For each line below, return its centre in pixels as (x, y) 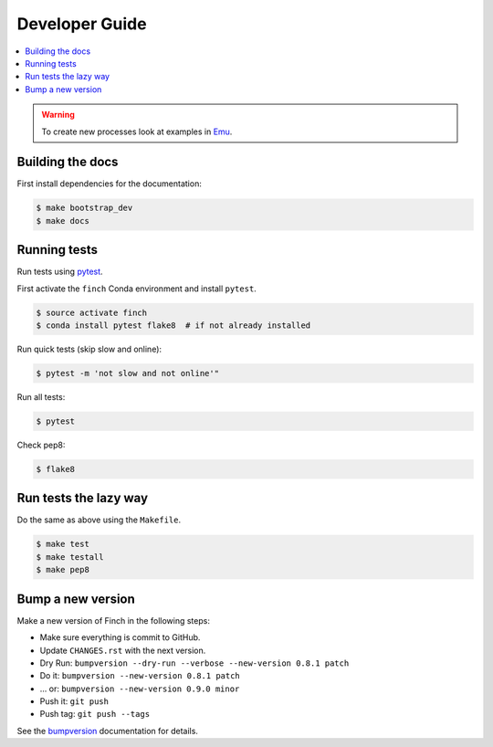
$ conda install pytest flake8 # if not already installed (173, 326)
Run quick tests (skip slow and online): (89, 349)
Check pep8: (41, 445)
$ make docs (63, 221)
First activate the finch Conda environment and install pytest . (137, 289)
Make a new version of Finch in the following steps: (113, 620)
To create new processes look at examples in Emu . (137, 132)
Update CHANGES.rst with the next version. (123, 650)
